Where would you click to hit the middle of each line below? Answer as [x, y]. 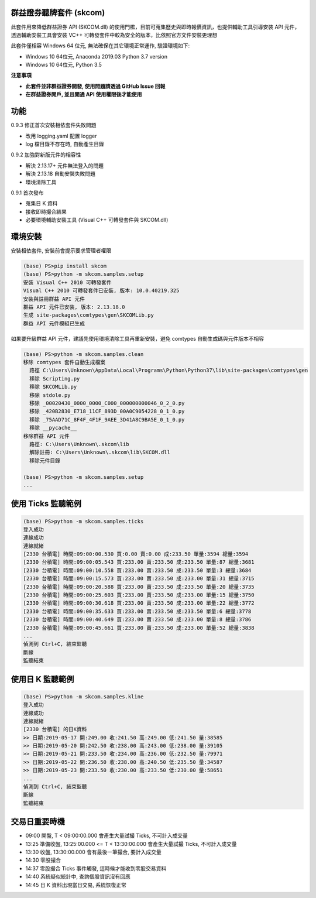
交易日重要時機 [38, 822]
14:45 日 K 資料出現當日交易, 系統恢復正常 [76, 885]
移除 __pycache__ [53, 428]
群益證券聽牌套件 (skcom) [58, 13]
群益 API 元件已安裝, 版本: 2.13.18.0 [74, 307]
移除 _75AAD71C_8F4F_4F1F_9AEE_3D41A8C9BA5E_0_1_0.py [107, 419]
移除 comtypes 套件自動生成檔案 [64, 362]
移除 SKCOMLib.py [53, 387]
